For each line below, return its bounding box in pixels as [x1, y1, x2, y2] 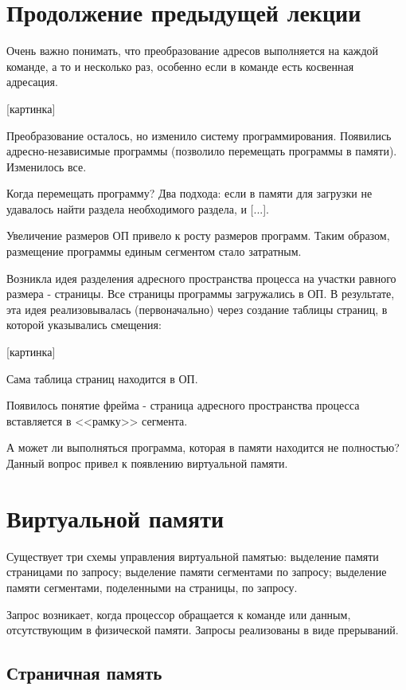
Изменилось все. [6, 158, 87, 174]
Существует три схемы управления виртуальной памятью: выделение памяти [6, 547, 379, 564]
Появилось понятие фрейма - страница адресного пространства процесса [6, 397, 360, 414]
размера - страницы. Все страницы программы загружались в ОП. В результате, [6, 285, 395, 302]
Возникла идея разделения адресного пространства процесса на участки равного [6, 269, 396, 286]
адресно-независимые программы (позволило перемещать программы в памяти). [6, 143, 397, 159]
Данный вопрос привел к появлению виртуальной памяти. [6, 455, 288, 471]
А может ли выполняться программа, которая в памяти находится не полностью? [6, 439, 400, 456]
